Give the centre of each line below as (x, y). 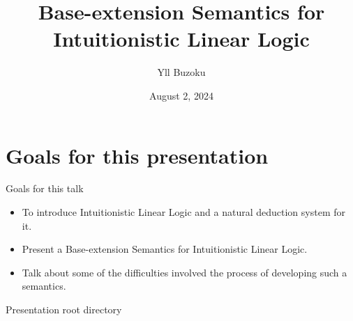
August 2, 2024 (181, 95)
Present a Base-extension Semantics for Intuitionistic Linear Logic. (165, 249)
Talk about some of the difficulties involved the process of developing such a (185, 272)
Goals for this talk (45, 188)
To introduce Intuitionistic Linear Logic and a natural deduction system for (183, 212)
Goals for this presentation (137, 155)
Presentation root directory (64, 309)
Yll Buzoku (181, 72)
